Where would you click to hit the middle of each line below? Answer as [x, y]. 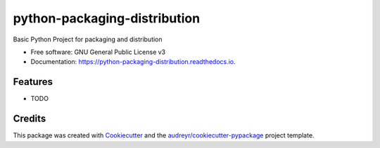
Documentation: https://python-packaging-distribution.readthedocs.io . [133, 62]
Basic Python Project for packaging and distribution [88, 39]
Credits [30, 119]
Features [33, 82]
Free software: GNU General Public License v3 [98, 52]
